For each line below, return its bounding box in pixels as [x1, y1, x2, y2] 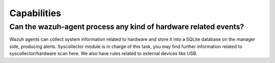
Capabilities [9, 8, 61, 19]
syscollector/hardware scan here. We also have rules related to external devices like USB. [9, 50, 198, 56]
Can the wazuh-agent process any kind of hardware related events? [9, 22, 244, 31]
